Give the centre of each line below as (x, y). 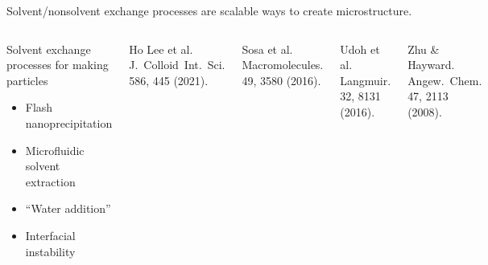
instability (50, 251)
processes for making (58, 65)
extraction (50, 181)
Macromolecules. (283, 65)
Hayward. (431, 65)
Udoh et (360, 49)
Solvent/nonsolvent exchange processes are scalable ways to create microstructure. (209, 10)
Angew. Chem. (445, 80)
